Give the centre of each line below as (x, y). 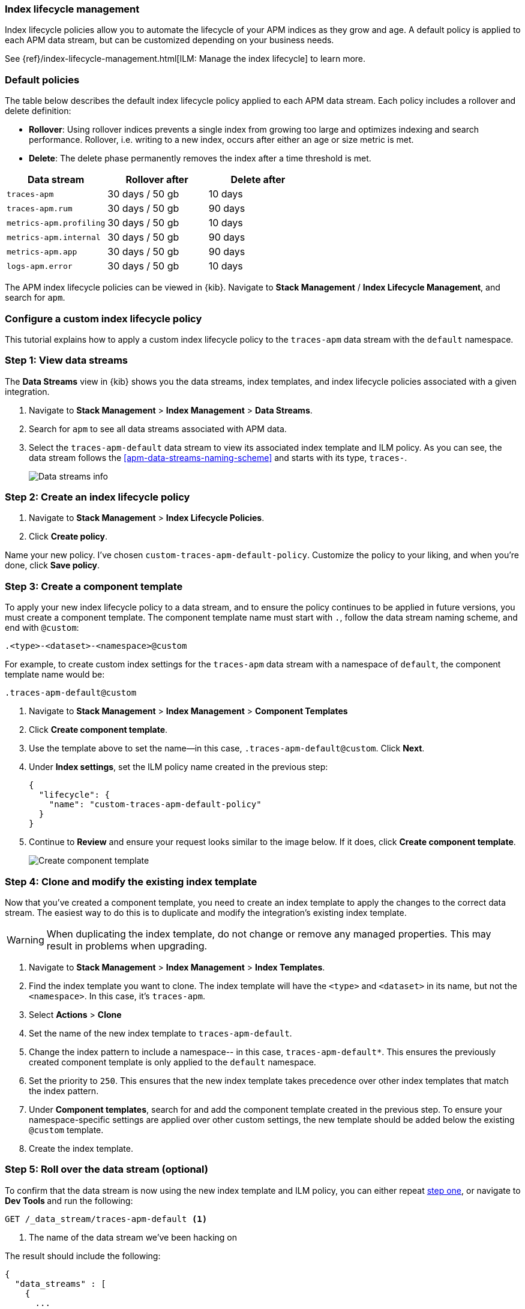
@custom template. (66, 1130)
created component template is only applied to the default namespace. (172, 1062)
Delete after (258, 180)
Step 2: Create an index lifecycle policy (97, 497)
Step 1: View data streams (66, 360)
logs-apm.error (40, 266)
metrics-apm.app (42, 251)
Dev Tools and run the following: (69, 1200)
